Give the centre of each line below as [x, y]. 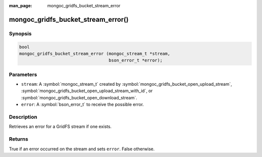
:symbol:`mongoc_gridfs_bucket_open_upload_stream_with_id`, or [87, 91]
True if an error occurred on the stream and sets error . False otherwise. [82, 149]
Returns [19, 139]
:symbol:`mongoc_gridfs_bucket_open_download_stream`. [79, 97]
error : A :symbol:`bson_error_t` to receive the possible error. [82, 105]
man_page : [21, 6]
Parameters [23, 74]
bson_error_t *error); [135, 60]
